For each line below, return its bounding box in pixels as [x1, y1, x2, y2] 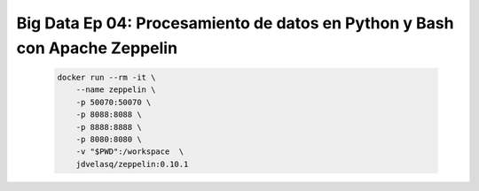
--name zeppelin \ [75, 85, 156, 95]
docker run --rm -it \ [57, 72, 156, 82]
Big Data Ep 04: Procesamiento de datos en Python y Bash [16, 13, 454, 33]
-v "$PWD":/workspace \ [75, 147, 185, 157]
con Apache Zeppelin [16, 38, 177, 57]
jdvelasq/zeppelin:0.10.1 [75, 159, 189, 169]
